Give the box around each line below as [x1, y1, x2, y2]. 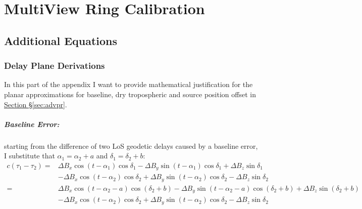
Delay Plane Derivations [4, 59, 105, 72]
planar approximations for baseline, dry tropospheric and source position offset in [4, 89, 256, 99]
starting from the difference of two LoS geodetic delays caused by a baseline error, [4, 140, 258, 151]
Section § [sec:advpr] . [4, 99, 67, 109]
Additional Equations [4, 32, 118, 48]
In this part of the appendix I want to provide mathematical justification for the [4, 79, 253, 90]
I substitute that [4, 150, 55, 161]
